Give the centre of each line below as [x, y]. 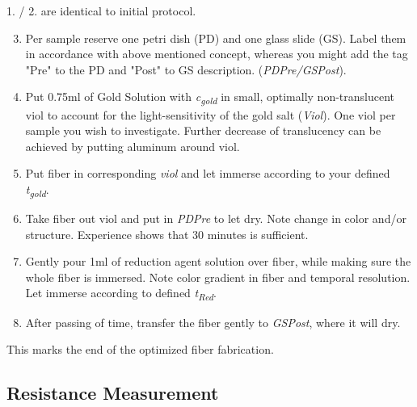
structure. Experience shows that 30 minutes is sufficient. [167, 234]
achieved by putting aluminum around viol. [133, 146]
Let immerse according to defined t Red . [121, 294]
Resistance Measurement [113, 393]
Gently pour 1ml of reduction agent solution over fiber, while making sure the [218, 261]
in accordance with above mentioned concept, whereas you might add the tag [217, 54]
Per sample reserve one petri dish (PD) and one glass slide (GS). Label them [216, 38]
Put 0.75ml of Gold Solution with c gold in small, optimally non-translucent [210, 98]
